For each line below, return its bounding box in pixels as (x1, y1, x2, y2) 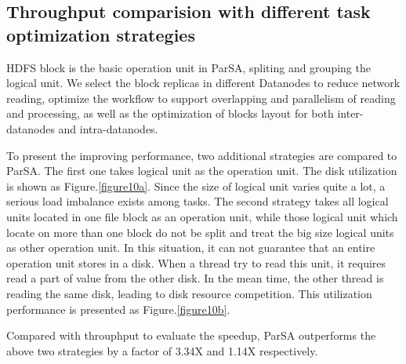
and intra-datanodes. (58, 120, 158, 136)
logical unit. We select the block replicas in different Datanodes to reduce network (6, 75, 401, 91)
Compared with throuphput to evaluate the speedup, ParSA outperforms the (6, 327, 376, 344)
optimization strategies (6, 22, 195, 46)
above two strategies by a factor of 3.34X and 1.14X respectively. (6, 342, 318, 359)
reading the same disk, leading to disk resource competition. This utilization (6, 285, 372, 301)
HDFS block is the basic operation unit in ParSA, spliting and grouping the (6, 59, 371, 75)
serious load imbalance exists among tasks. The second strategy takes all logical (6, 193, 389, 209)
